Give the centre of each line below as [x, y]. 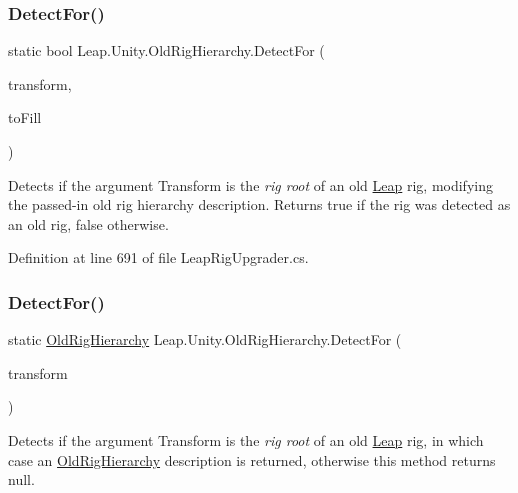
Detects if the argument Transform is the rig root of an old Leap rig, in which [246, 439]
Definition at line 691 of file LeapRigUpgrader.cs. [158, 257]
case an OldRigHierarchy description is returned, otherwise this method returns [252, 459]
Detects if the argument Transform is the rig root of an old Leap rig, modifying [250, 184]
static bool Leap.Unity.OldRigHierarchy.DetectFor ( [166, 50]
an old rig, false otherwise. [88, 223]
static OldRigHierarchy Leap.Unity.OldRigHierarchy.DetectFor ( [205, 339]
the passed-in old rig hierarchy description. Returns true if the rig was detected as [259, 204]
